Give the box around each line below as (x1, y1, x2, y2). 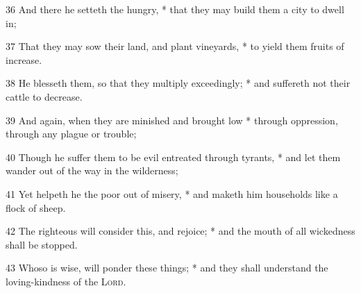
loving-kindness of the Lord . (6, 274, 126, 288)
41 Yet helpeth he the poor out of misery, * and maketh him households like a (6, 186, 338, 201)
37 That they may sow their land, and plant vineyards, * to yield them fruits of (6, 39, 344, 53)
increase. (6, 52, 42, 67)
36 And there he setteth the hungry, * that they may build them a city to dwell (6, 2, 344, 16)
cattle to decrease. (6, 89, 83, 103)
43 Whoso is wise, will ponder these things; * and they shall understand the (6, 260, 328, 275)
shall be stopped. (6, 237, 78, 251)
